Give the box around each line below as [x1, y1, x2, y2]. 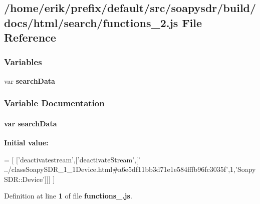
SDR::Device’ [4, 173, 45, 184]
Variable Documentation [4, 97, 105, 109]
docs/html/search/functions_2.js [4, 15, 178, 30]
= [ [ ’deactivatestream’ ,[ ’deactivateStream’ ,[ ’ [4, 154, 140, 164]
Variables [4, 56, 42, 68]
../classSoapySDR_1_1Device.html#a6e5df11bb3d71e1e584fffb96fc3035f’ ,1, [4, 164, 236, 174]
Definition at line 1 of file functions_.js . [4, 190, 132, 201]
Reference [4, 30, 56, 45]
